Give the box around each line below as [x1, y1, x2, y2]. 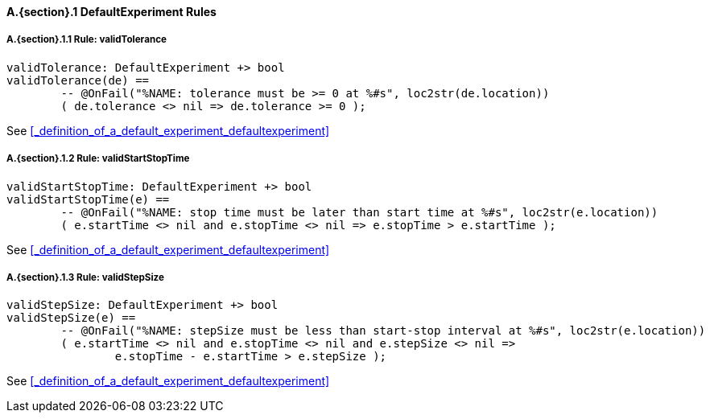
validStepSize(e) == [6, 311, 136, 325]
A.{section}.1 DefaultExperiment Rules [6, 5, 217, 18]
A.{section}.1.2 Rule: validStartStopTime [6, 153, 190, 165]
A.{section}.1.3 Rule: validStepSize [6, 271, 164, 283]
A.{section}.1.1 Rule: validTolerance [6, 34, 167, 46]
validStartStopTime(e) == [6, 192, 170, 206]
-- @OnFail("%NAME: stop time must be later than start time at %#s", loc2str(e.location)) [60, 205, 658, 219]
